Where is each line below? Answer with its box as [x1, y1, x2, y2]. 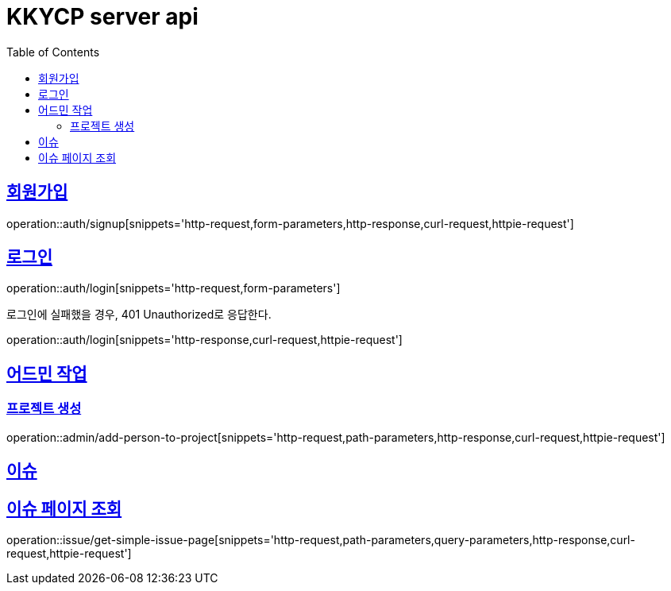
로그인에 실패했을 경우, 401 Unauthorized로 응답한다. [6, 307, 272, 322]
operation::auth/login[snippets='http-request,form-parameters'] [6, 281, 341, 295]
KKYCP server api [6, 3, 199, 30]
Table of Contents [6, 44, 100, 59]
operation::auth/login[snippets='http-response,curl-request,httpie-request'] [6, 333, 403, 347]
